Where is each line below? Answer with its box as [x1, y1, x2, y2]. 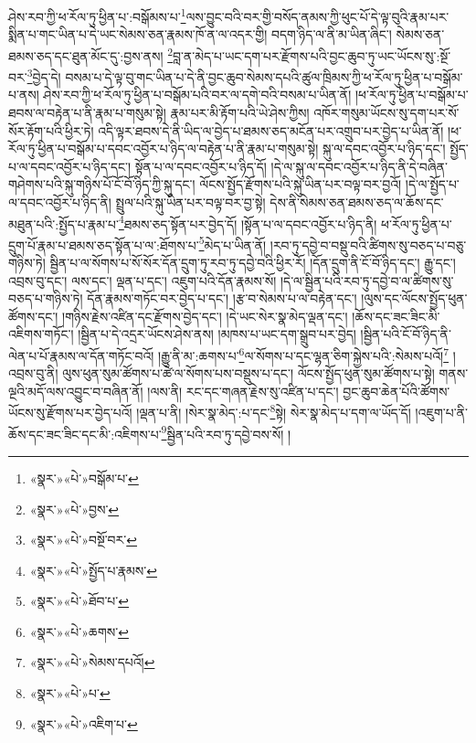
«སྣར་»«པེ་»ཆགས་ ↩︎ [29, 621, 129, 641]
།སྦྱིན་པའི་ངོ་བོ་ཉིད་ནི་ [360, 324, 451, 344]
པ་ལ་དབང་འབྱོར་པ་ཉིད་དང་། [8, 156, 132, 175]
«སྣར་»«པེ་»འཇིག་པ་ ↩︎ [29, 714, 138, 733]
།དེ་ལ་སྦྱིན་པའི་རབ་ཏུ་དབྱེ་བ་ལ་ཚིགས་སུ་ [280, 271, 454, 290]
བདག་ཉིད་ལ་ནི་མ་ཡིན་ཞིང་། [270, 25, 392, 44]
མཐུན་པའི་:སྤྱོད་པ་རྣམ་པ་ [8, 214, 119, 233]
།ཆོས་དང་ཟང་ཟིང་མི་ [352, 306, 440, 325]
